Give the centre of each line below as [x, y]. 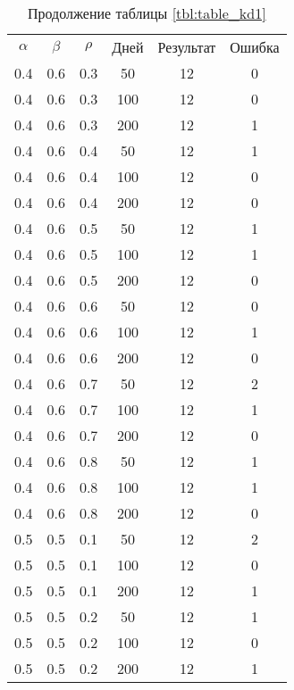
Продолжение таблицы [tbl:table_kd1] [147, 13]
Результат [187, 47]
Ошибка [255, 47]
